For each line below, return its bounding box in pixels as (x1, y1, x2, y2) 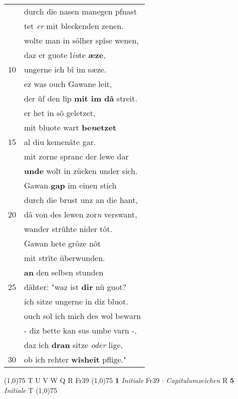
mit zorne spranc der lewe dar (24, 150, 129, 162)
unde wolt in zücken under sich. (24, 165, 138, 176)
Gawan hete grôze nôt (24, 237, 101, 249)
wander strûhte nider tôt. (24, 223, 113, 234)
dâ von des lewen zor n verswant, (24, 208, 137, 220)
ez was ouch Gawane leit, (24, 78, 112, 89)
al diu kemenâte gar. (24, 136, 96, 147)
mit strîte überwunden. (24, 252, 105, 263)
